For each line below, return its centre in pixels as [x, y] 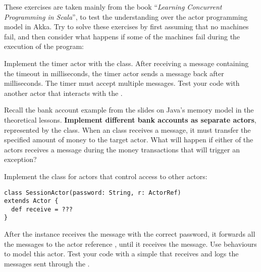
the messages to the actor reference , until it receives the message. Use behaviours [130, 243]
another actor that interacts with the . [63, 93]
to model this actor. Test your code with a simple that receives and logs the [121, 254]
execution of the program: [44, 46]
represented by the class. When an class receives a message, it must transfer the [127, 129]
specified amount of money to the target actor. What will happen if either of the [129, 140]
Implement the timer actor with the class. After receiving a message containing [126, 63]
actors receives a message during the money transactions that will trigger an [122, 149]
